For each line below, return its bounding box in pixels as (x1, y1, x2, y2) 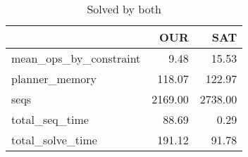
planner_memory (11, 70, 97, 87)
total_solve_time (11, 132, 97, 148)
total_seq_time (11, 111, 89, 127)
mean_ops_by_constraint (11, 50, 141, 66)
